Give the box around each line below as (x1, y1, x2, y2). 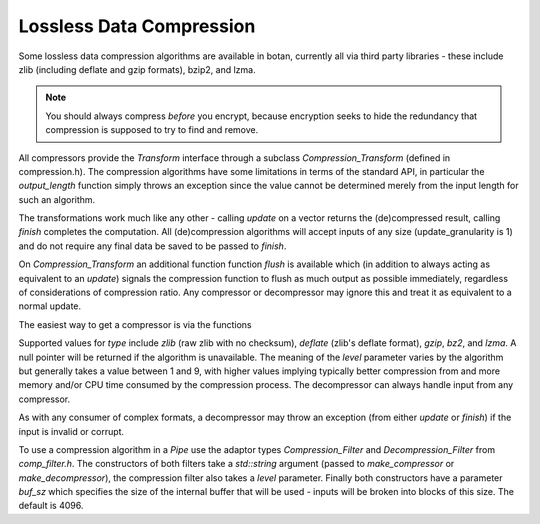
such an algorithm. (18, 193, 96, 205)
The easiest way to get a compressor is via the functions (18, 318, 252, 330)
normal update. (18, 300, 82, 312)
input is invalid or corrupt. (18, 425, 125, 437)
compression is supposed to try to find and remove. (45, 124, 259, 136)
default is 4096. (18, 500, 84, 512)
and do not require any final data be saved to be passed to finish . (18, 240, 287, 252)
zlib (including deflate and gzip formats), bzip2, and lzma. (18, 63, 256, 75)
